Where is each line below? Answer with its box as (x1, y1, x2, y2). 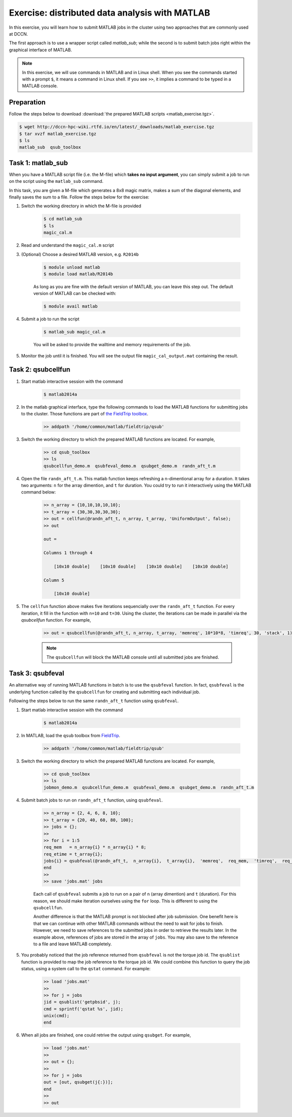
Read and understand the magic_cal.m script (21, 242, 114, 248)
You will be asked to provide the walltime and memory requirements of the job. (33, 342, 191, 348)
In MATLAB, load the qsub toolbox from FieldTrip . (21, 732, 120, 738)
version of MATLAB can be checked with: (33, 291, 116, 296)
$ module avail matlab (43, 304, 98, 309)
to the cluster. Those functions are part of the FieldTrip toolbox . (21, 411, 148, 416)
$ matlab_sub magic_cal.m (43, 329, 106, 335)
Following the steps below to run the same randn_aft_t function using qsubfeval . (9, 698, 179, 704)
